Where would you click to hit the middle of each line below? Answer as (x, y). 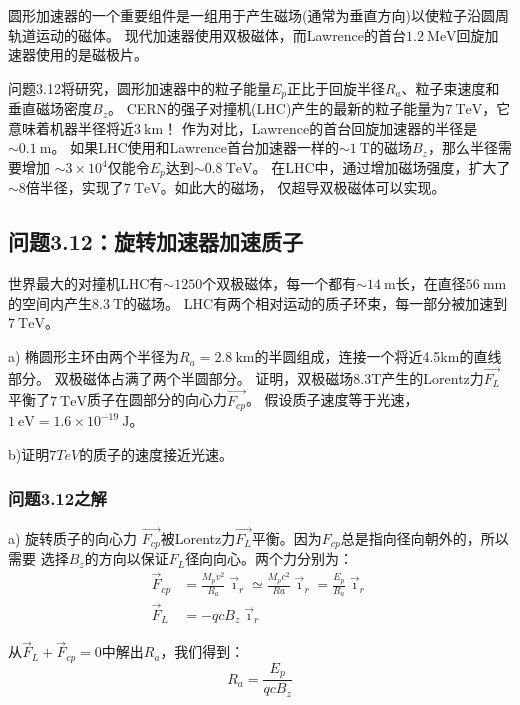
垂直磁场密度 (50, 108)
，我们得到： (202, 651)
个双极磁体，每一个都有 (279, 283)
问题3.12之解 (57, 498)
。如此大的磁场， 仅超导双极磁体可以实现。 (303, 187)
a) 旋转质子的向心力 (73, 537)
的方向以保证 (126, 558)
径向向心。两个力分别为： (269, 558)
